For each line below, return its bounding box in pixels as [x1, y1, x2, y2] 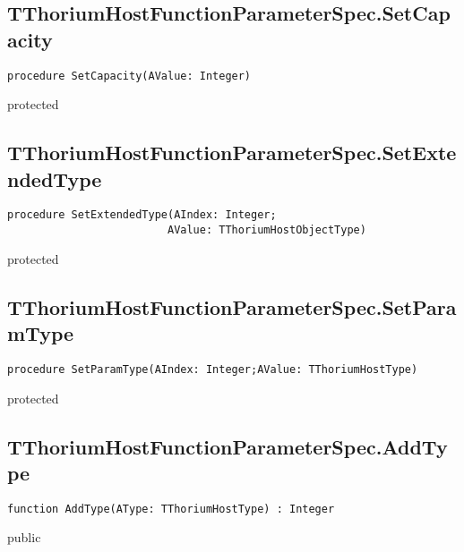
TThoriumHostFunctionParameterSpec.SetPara [7, 293, 457, 320]
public [7, 528, 41, 547]
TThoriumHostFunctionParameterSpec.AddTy [7, 432, 448, 460]
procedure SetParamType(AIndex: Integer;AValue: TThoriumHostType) [7, 362, 418, 376]
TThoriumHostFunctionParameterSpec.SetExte [7, 139, 457, 166]
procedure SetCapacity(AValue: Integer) [7, 69, 252, 82]
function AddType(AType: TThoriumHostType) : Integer [7, 502, 335, 515]
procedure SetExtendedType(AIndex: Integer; [7, 208, 277, 222]
